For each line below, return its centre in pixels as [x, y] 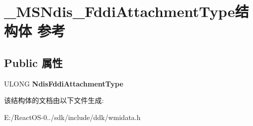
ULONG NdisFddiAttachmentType [64, 83]
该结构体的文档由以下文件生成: [54, 100]
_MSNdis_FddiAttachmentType [120, 11]
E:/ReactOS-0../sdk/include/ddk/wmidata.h [72, 117]
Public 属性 [33, 62]
